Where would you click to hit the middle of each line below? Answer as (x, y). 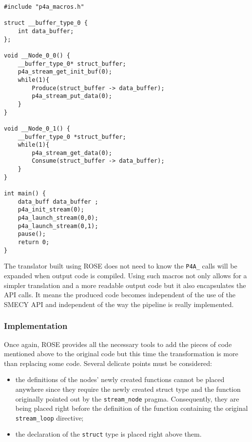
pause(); (32, 234)
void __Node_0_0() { (37, 55)
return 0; (34, 242)
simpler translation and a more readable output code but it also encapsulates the (125, 285)
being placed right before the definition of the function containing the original (132, 408)
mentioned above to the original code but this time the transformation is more (121, 354)
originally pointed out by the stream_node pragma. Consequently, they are (127, 398)
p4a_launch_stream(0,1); (58, 226)
